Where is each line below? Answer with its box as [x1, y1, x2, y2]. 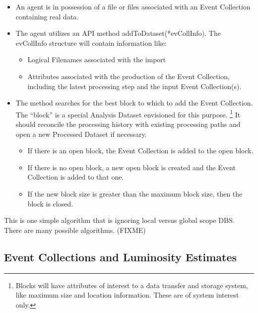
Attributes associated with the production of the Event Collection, [27, 71, 230, 81]
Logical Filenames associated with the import [27, 54, 166, 65]
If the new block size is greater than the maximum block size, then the [27, 188, 243, 199]
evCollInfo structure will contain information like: [15, 37, 167, 48]
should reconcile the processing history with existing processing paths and [15, 119, 241, 129]
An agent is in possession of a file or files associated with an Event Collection [15, 1, 251, 11]
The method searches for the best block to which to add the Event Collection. [15, 98, 253, 108]
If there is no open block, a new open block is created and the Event [27, 162, 236, 172]
